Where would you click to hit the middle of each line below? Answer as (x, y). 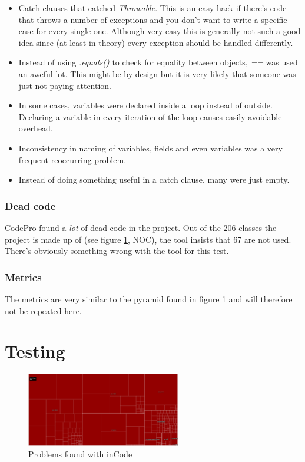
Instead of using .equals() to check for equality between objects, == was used (158, 62)
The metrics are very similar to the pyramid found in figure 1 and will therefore (149, 298)
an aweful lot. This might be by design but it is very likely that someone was (157, 73)
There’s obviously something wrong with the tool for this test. (117, 251)
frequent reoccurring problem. (72, 159)
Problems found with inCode (80, 454)
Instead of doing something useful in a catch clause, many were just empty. (154, 179)
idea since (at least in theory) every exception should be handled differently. (156, 42)
